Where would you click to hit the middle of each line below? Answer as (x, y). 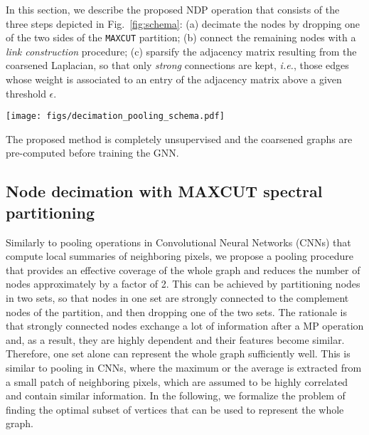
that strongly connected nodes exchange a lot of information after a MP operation (185, 326)
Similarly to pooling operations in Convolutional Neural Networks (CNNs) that (178, 242)
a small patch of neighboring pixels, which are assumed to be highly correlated (177, 381)
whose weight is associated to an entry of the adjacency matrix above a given (174, 79)
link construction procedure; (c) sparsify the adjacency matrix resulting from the (181, 51)
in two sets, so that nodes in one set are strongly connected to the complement (177, 298)
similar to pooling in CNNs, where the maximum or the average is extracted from (184, 367)
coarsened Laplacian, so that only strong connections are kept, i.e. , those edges (177, 65)
